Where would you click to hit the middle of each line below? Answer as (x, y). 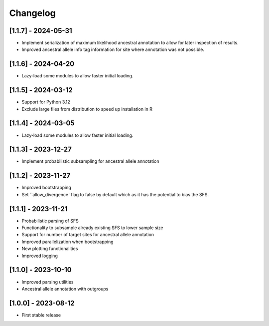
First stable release (41, 315)
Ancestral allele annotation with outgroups (65, 289)
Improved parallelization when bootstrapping (68, 242)
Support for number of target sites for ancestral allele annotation (88, 235)
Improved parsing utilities (48, 282)
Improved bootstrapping (47, 188)
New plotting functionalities (50, 249)
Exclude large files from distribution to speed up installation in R (87, 109)
